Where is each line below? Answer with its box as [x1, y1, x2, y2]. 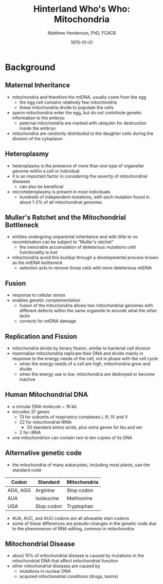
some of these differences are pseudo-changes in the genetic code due [12, 520, 157, 526]
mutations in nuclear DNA [19, 568, 71, 574]
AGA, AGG [7, 487, 31, 494]
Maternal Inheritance [5, 81, 71, 89]
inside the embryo [19, 125, 56, 131]
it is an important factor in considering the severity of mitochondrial [12, 173, 147, 179]
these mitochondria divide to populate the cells [19, 104, 114, 110]
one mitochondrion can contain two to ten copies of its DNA [12, 434, 132, 440]
